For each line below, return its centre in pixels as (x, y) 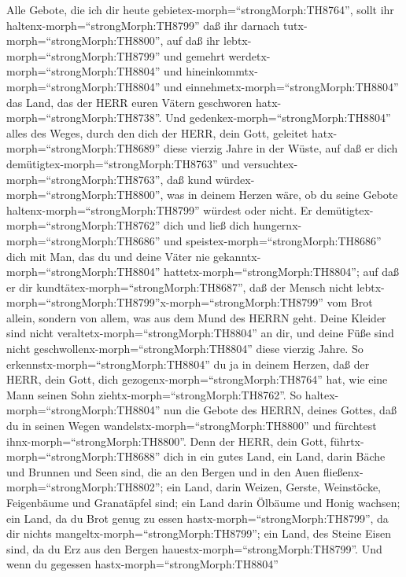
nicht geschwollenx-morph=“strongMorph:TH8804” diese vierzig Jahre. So (185, 349)
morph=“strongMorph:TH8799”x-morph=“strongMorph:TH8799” (165, 302)
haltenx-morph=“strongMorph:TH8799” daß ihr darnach (143, 25)
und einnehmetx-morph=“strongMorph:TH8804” (281, 86)
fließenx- (343, 471)
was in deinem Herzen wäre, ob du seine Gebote (282, 195)
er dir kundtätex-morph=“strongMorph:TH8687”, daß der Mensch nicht (180, 287)
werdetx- (249, 55)
